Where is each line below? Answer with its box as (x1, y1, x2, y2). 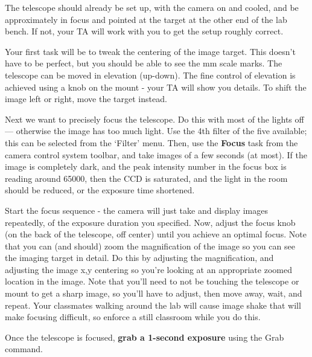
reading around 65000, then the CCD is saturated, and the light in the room (5, 172, 288, 184)
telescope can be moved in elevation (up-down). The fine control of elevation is (5, 68, 296, 81)
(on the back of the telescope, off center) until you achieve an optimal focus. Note (5, 228, 307, 240)
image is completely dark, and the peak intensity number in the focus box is (5, 160, 287, 173)
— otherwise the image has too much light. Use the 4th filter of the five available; (5, 124, 307, 137)
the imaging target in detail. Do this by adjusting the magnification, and (5, 251, 274, 264)
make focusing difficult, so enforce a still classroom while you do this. (5, 310, 261, 323)
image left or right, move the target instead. (5, 92, 167, 105)
